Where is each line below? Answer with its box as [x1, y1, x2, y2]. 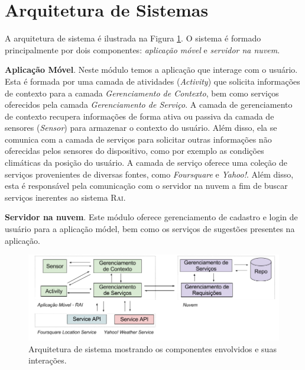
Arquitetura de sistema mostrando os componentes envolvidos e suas [28, 342, 277, 355]
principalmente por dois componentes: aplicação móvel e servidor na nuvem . [5, 43, 280, 56]
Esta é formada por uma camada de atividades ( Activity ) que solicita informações [5, 75, 300, 87]
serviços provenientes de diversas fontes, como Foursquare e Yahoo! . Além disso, [5, 168, 294, 180]
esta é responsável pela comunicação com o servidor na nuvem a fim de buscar [5, 179, 288, 192]
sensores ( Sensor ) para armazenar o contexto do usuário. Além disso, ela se [5, 121, 277, 134]
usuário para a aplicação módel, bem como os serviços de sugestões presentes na [5, 223, 295, 235]
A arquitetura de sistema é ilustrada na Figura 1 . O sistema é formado [5, 32, 261, 44]
